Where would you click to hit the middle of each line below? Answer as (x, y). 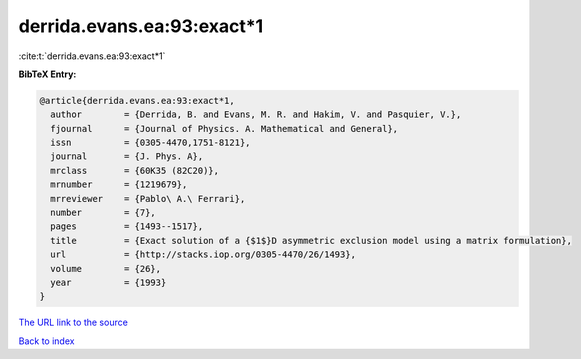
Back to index (46, 341)
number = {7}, (103, 213)
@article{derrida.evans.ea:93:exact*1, (137, 100)
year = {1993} (108, 282)
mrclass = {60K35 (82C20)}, (135, 170)
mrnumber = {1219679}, (119, 184)
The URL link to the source (73, 322)
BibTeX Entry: (47, 74)
